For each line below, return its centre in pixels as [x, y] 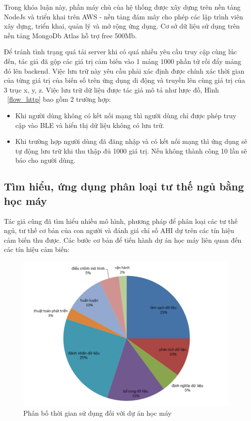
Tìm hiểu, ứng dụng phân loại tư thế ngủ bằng [124, 186]
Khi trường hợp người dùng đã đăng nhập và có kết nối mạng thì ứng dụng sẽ [131, 141]
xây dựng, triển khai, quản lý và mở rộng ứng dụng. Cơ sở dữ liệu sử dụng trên [122, 26]
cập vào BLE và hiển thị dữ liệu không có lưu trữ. [90, 125]
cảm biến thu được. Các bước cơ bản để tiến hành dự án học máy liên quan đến [123, 240]
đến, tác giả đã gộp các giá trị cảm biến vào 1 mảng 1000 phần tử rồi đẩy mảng [123, 61]
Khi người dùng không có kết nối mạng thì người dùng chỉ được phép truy [126, 115]
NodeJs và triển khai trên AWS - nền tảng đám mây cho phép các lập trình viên [124, 16]
